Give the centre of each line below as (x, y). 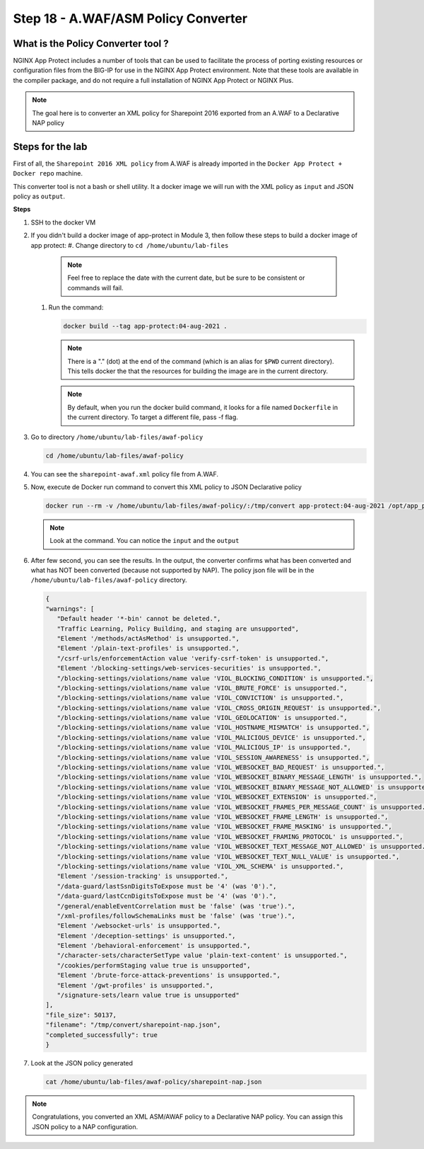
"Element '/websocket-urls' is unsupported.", (139, 926)
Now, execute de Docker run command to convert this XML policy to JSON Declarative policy (166, 487)
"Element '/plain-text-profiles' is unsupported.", (148, 648)
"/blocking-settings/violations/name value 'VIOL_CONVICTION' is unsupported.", (200, 698)
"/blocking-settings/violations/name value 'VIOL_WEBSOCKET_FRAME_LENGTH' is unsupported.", (223, 817)
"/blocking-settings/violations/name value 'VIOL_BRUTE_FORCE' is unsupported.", (202, 688)
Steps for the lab (50, 146)
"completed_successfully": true (102, 1035)
